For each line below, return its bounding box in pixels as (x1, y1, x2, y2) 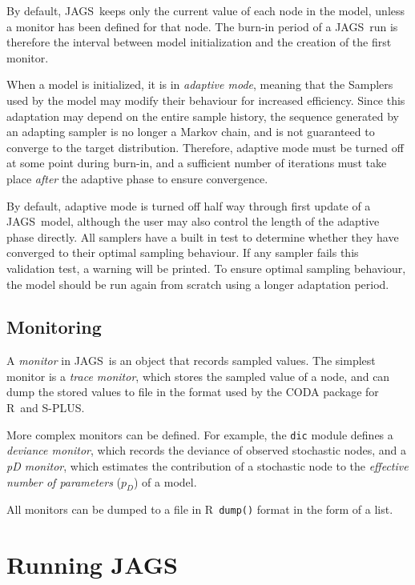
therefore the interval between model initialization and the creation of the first (6, 34, 392, 50)
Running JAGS (6, 548, 178, 581)
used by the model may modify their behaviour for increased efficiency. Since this (6, 91, 405, 108)
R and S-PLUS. (6, 399, 85, 416)
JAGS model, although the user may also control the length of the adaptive (6, 213, 380, 230)
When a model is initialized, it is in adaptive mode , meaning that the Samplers (6, 76, 393, 93)
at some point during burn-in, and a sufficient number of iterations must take (6, 154, 387, 171)
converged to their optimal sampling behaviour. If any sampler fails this (6, 244, 359, 261)
